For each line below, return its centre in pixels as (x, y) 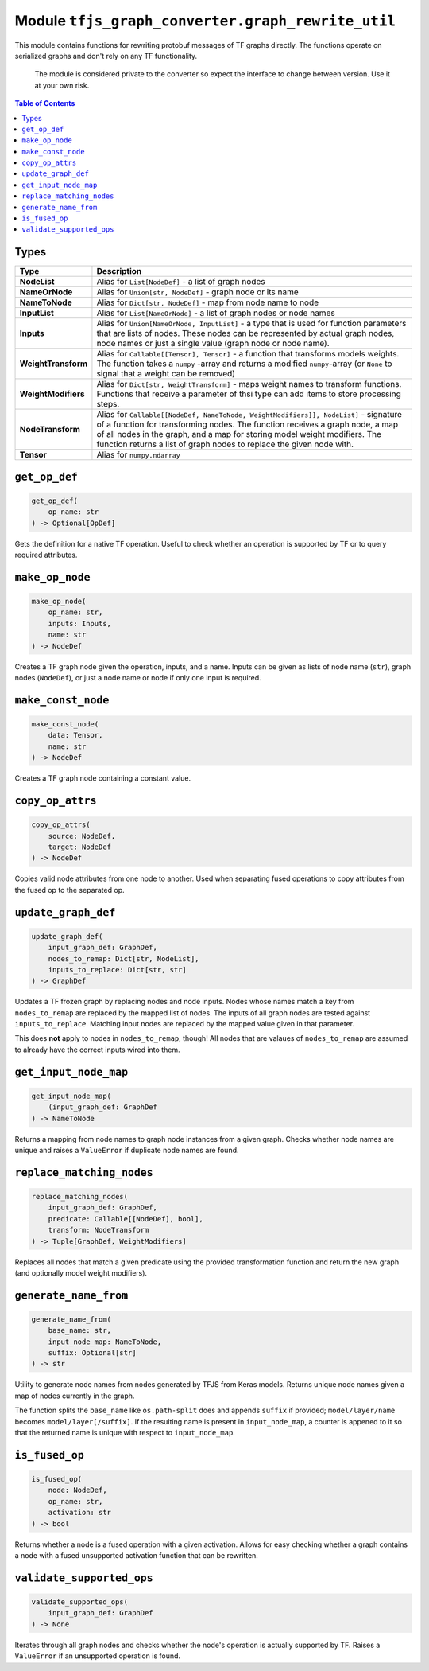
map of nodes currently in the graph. (75, 1396)
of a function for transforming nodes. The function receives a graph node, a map (247, 424)
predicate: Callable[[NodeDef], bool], (126, 1219)
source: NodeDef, (82, 836)
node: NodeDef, (77, 1490)
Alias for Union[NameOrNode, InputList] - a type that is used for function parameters (251, 324)
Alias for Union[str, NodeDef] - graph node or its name (198, 292)
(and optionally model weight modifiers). (81, 1272)
